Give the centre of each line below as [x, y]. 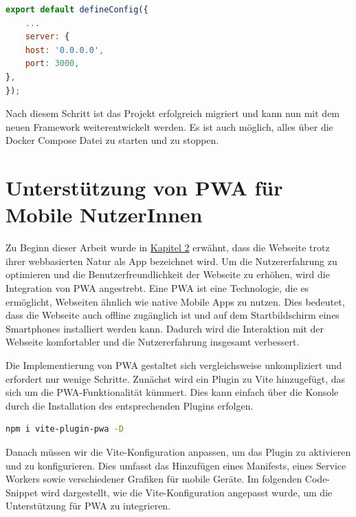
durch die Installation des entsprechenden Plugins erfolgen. [130, 405]
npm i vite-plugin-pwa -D [65, 429]
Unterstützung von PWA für [144, 188]
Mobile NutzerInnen [104, 214]
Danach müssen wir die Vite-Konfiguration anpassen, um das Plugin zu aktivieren [178, 451]
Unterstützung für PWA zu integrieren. [88, 506]
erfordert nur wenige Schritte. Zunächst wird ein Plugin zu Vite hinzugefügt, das [176, 378]
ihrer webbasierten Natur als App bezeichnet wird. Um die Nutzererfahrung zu [171, 261]
